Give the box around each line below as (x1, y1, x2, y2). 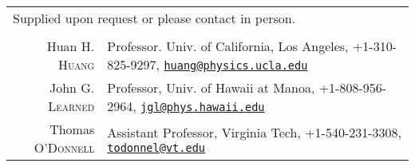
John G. (49, 78, 95, 97)
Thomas (49, 120, 95, 138)
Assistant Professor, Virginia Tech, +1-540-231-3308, (107, 122, 402, 141)
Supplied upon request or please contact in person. (13, 9, 296, 27)
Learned (48, 97, 95, 115)
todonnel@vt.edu (107, 141, 206, 154)
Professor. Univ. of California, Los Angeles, (107, 37, 349, 55)
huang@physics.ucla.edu (164, 59, 308, 72)
